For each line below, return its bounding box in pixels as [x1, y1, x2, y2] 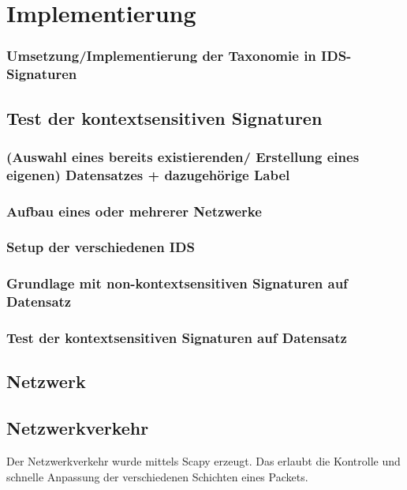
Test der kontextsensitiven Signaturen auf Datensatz [6, 328, 347, 348]
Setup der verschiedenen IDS [6, 237, 195, 257]
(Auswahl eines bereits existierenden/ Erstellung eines [6, 146, 360, 166]
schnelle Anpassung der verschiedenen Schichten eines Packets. [6, 468, 308, 484]
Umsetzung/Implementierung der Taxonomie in [6, 46, 316, 66]
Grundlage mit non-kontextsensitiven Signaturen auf [6, 273, 348, 293]
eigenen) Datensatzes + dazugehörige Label [6, 164, 290, 184]
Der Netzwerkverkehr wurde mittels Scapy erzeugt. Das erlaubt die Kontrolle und [6, 452, 401, 469]
